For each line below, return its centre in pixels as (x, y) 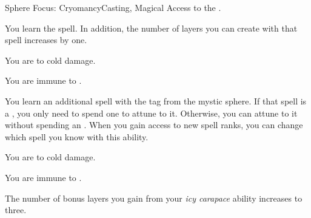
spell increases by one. (46, 40)
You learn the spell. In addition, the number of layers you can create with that (151, 28)
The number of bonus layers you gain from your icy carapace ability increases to (154, 198)
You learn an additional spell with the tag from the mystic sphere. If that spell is (156, 100)
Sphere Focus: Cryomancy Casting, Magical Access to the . (113, 7)
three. (16, 210)
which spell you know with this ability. (77, 136)
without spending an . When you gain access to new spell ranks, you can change (154, 125)
